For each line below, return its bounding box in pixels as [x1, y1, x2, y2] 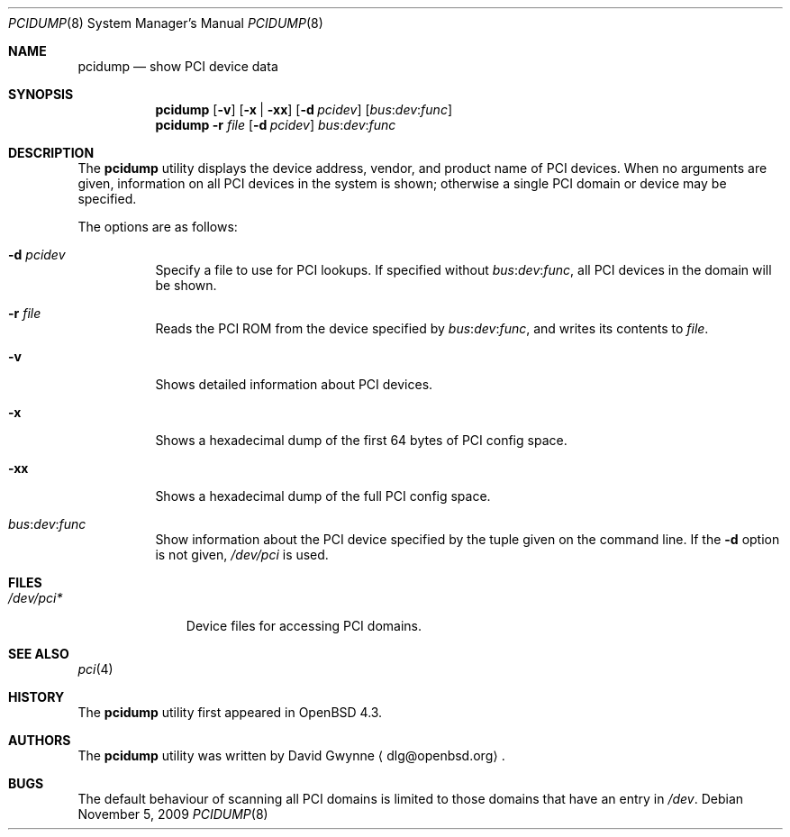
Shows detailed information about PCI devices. [155, 377, 433, 392]
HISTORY [8, 689, 65, 705]
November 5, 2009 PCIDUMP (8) [77, 806, 268, 822]
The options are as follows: [77, 219, 238, 234]
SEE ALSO [8, 646, 69, 661]
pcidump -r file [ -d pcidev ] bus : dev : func [155, 117, 396, 132]
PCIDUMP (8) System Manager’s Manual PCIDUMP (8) [8, 15, 323, 31]
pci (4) [77, 661, 114, 677]
